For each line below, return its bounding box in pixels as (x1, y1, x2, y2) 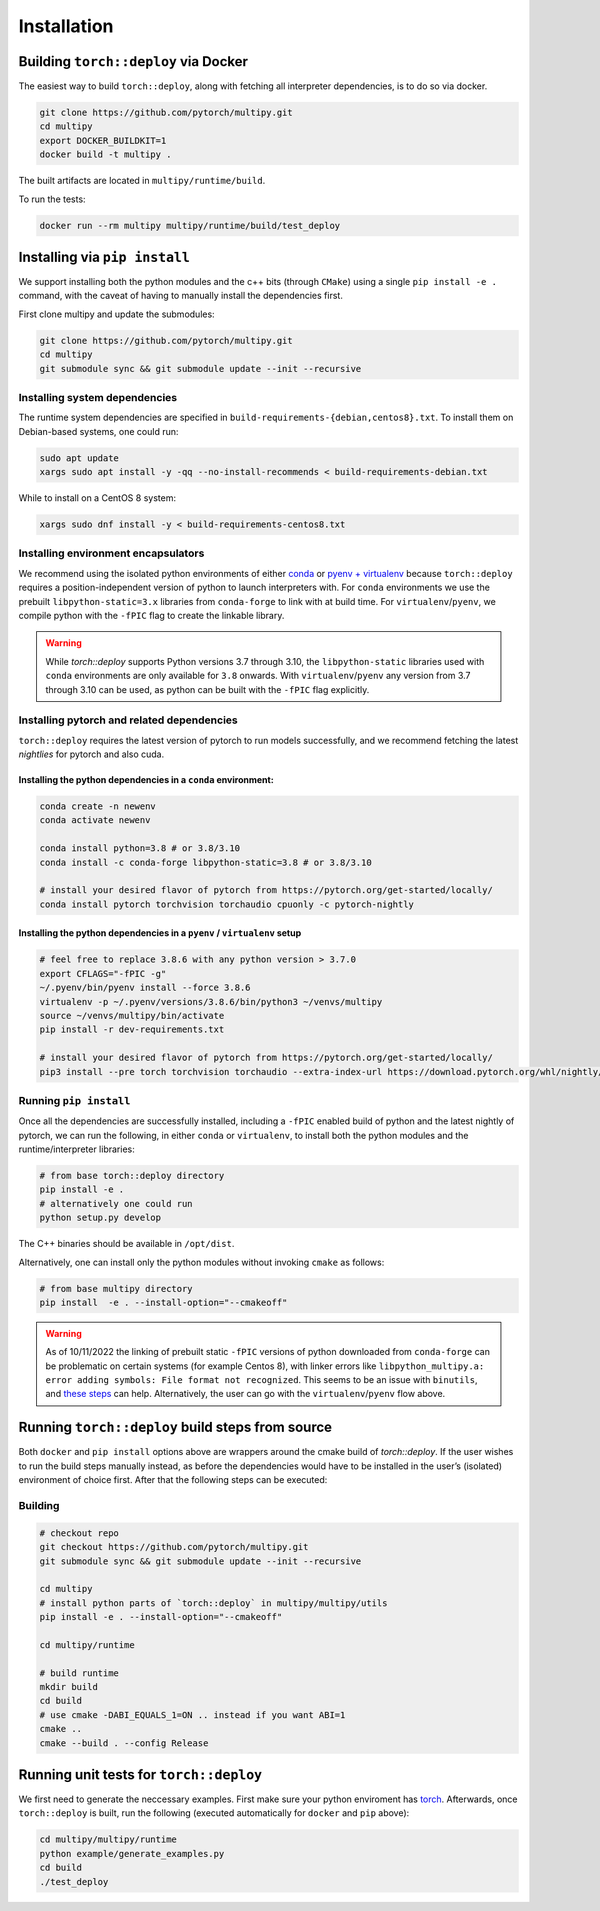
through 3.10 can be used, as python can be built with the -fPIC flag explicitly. (45, 683, 370, 695)
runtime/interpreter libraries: (18, 1143, 135, 1155)
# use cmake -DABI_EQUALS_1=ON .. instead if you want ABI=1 (39, 1709, 346, 1720)
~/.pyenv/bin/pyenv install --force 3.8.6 (39, 982, 251, 994)
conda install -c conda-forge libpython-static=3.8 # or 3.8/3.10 (39, 856, 372, 868)
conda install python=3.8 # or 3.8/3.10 (39, 843, 240, 854)
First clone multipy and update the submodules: (18, 308, 215, 320)
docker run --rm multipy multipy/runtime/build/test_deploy (39, 220, 341, 231)
